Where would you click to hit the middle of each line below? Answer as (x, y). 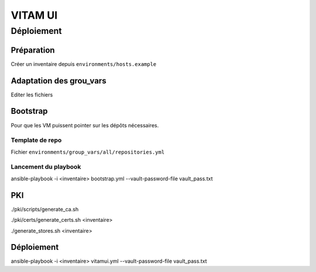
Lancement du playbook (46, 167)
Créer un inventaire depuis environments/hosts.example (84, 64)
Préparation (33, 50)
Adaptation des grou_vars (59, 81)
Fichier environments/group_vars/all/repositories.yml (88, 152)
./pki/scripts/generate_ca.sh (45, 209)
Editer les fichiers (32, 95)
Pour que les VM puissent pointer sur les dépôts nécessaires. (85, 125)
